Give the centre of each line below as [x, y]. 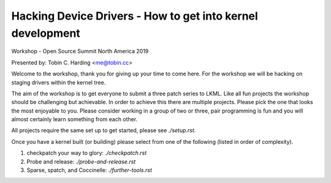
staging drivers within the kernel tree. [59, 82]
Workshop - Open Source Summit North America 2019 [80, 51]
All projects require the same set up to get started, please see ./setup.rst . [104, 130]
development [46, 33]
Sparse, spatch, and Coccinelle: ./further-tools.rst [89, 170]
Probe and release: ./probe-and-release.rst [81, 162]
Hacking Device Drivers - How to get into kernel [135, 16]
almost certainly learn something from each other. [74, 119]
